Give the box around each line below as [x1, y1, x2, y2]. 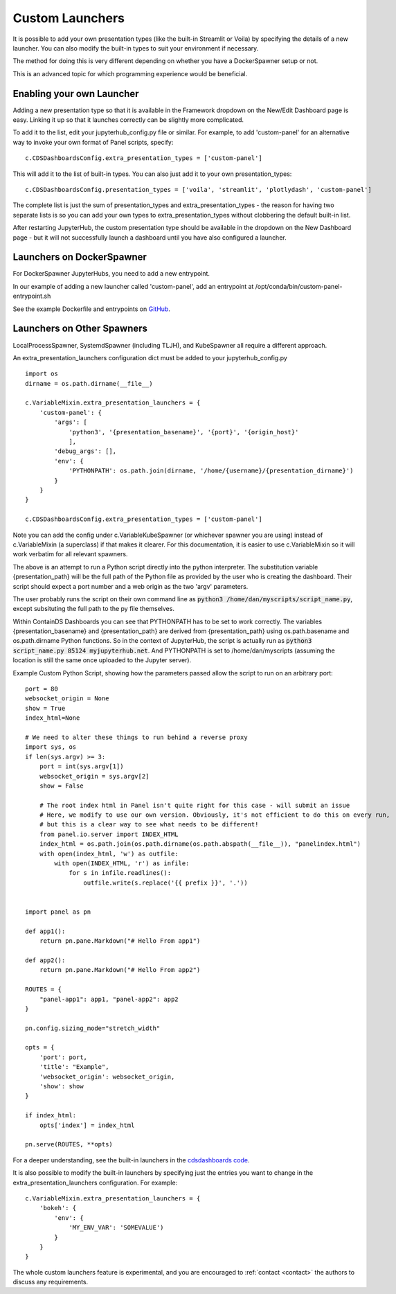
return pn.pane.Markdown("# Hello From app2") [39, 966, 201, 974]
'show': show [39, 1083, 84, 1090]
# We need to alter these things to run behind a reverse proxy [25, 733, 249, 741]
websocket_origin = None [25, 695, 109, 702]
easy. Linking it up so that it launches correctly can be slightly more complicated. [12, 116, 244, 124]
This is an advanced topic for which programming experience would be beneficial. [12, 69, 248, 78]
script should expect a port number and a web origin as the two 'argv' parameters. [12, 582, 249, 590]
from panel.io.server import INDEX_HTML [39, 830, 179, 838]
